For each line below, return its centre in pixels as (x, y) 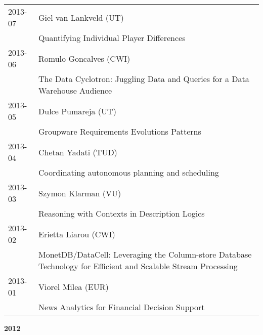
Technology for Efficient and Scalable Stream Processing (138, 266)
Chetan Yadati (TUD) (78, 152)
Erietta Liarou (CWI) (77, 234)
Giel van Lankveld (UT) (81, 17)
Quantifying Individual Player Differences (112, 38)
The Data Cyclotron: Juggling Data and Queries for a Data (144, 79)
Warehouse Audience (75, 90)
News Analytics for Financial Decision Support (122, 307)
